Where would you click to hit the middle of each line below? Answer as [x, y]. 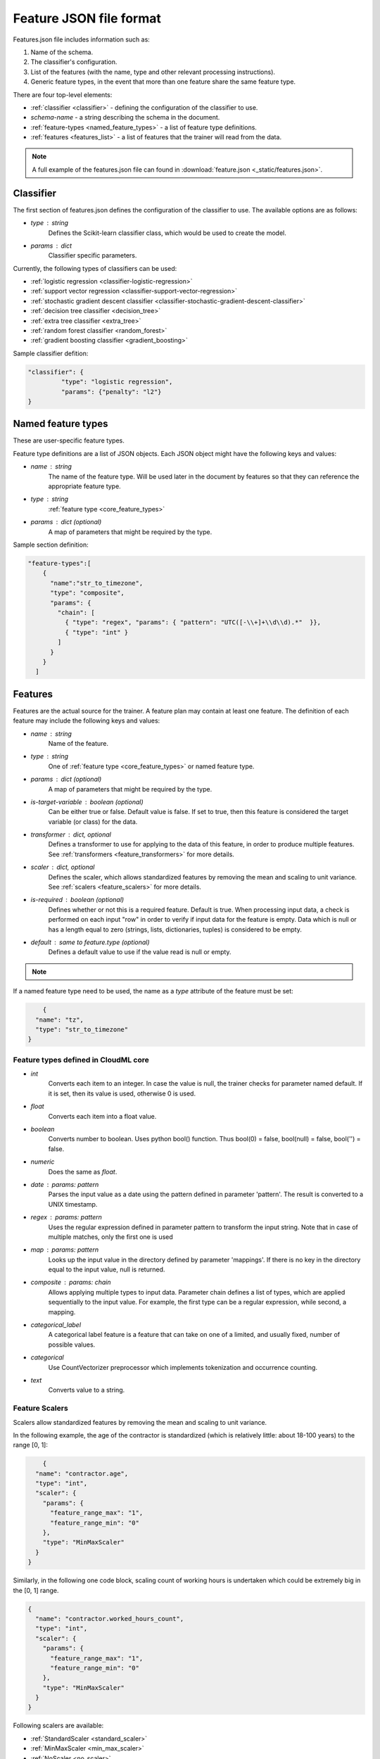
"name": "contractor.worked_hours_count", [110, 1619]
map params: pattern [64, 1250]
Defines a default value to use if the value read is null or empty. [140, 952]
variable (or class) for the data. [93, 821]
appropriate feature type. [84, 486]
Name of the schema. [62, 52]
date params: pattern [65, 1184]
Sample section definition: [51, 545]
